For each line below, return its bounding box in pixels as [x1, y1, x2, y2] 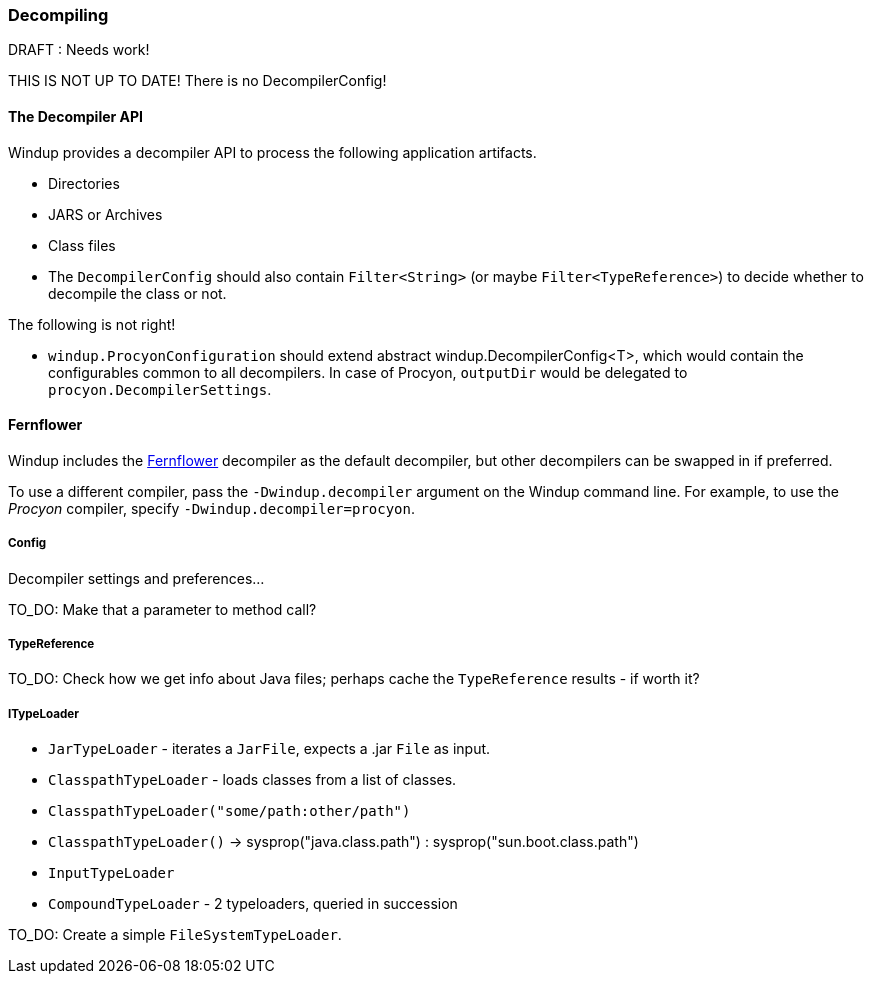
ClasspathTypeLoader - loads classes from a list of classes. [48, 771, 457, 789]
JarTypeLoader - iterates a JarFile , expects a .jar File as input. [48, 740, 491, 758]
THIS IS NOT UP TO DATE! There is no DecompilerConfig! [8, 72, 387, 90]
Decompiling [8, 5, 109, 25]
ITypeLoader [8, 706, 80, 721]
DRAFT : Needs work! [8, 41, 150, 59]
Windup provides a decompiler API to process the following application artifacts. [8, 143, 537, 161]
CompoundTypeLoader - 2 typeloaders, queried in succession [48, 895, 458, 913]
